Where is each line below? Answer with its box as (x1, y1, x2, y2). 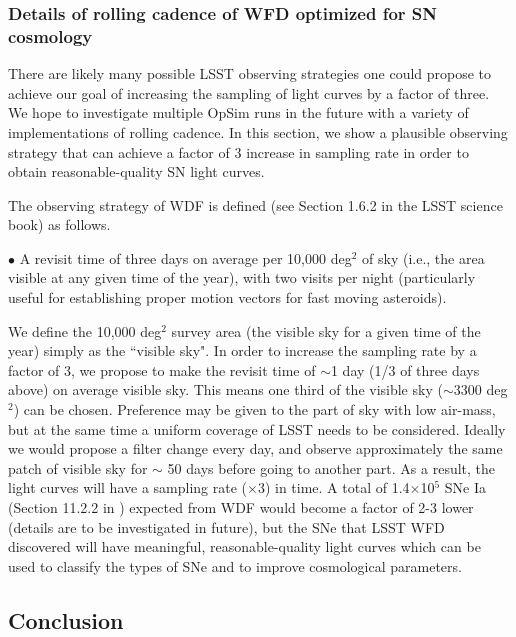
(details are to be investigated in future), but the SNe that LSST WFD (8, 516, 445, 537)
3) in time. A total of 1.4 (257, 477, 410, 498)
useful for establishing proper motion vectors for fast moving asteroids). (8, 287, 447, 308)
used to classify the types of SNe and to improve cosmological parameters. (8, 555, 462, 576)
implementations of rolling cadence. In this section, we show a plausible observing (8, 121, 508, 142)
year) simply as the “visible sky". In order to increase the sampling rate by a (8, 340, 477, 361)
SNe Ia (444, 477, 487, 498)
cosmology (8, 23, 93, 48)
